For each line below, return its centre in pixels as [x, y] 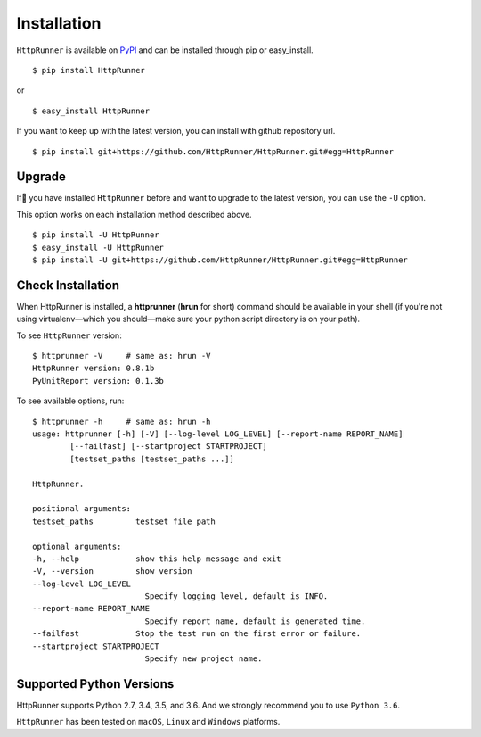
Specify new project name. [204, 659]
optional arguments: [77, 546]
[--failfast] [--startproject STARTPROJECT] [168, 447]
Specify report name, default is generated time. [255, 621]
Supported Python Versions [95, 684]
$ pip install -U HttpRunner [96, 235]
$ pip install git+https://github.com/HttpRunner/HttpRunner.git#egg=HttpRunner [213, 151]
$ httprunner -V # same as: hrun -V [122, 356]
